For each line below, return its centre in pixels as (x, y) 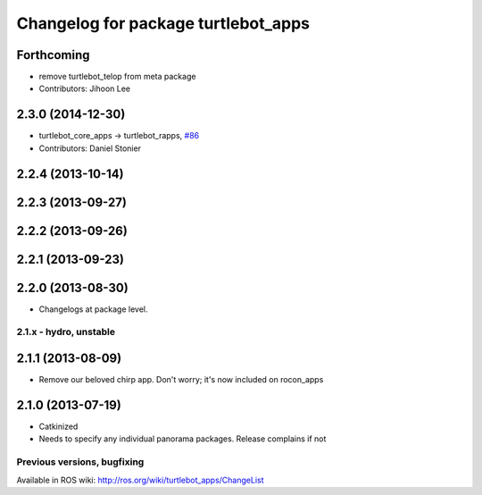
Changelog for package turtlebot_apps (163, 23)
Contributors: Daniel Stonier (90, 148)
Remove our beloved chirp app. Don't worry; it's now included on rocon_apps (181, 380)
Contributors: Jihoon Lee (85, 88)
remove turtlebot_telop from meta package (117, 77)
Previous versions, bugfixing (80, 462)
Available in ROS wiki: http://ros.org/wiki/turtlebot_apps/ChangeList (140, 480)
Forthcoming (53, 55)
